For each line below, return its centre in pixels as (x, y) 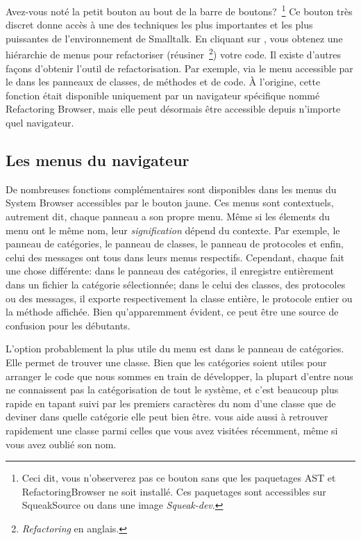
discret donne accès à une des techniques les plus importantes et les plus (159, 25)
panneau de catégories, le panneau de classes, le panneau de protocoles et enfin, (175, 244)
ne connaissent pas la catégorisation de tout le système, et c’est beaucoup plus (172, 390)
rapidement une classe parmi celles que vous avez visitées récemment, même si (172, 430)
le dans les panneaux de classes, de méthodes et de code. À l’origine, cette (163, 82)
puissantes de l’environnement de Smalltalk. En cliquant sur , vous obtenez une (174, 38)
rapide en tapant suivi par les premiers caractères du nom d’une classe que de (171, 403)
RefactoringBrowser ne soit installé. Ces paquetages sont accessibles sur (174, 491)
